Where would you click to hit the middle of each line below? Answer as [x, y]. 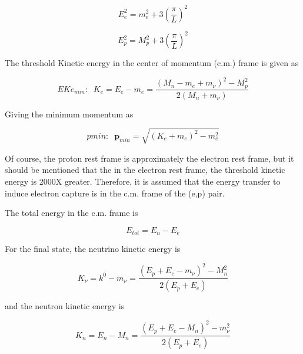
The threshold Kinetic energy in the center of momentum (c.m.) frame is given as [152, 63]
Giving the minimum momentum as [69, 114]
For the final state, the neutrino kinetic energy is [93, 249]
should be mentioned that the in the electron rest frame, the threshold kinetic [145, 170]
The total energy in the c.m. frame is [71, 213]
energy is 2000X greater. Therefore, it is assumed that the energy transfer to [143, 181]
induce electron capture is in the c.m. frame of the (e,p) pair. [115, 193]
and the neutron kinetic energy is [65, 306]
